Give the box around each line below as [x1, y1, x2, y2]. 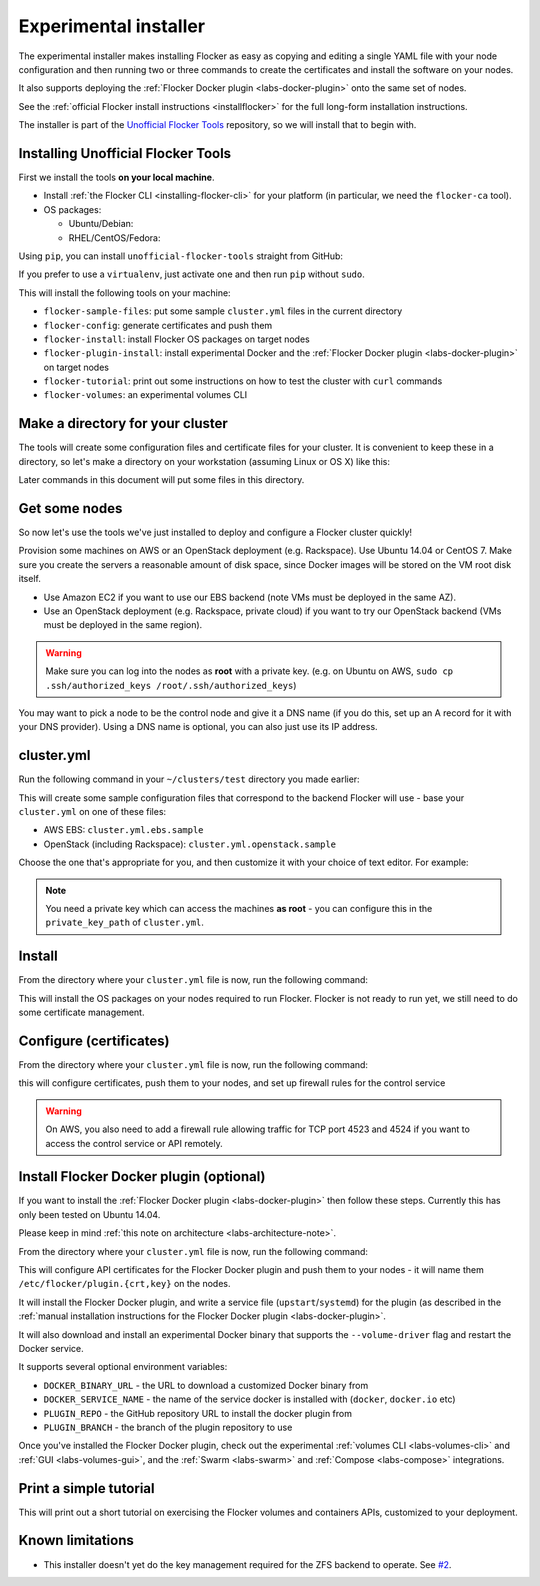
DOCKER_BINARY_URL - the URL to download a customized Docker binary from [43, 1379, 369, 1391]
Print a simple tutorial [18, 1480, 155, 1497]
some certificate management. [18, 1006, 145, 1019]
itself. [18, 573, 42, 585]
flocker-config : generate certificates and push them [43, 319, 273, 331]
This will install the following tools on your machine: [18, 286, 231, 299]
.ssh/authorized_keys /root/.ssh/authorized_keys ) [45, 679, 297, 691]
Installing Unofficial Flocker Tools [18, 145, 232, 162]
